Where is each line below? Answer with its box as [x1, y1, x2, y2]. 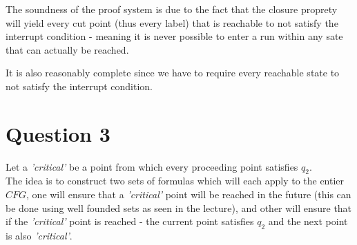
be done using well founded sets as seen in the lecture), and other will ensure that [6, 200, 352, 215]
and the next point [268, 214, 348, 228]
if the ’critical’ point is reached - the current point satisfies [6, 214, 254, 228]
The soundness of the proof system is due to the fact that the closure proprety [6, 2, 338, 16]
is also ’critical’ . [6, 228, 73, 243]
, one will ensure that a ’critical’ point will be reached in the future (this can [26, 187, 351, 202]
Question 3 [6, 119, 110, 147]
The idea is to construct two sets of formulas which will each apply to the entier [6, 173, 345, 188]
